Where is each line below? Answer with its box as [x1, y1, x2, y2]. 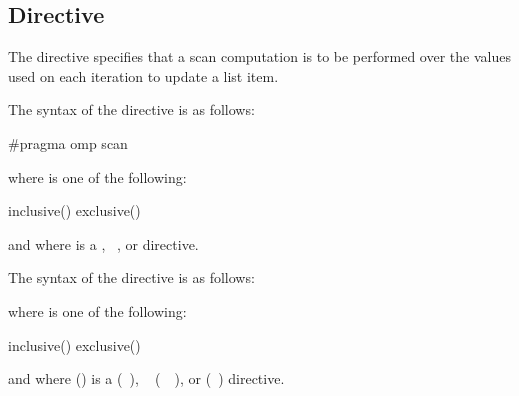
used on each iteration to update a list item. [8, 65, 279, 86]
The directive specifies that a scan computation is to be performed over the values [8, 46, 511, 67]
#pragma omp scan [8, 132, 128, 153]
